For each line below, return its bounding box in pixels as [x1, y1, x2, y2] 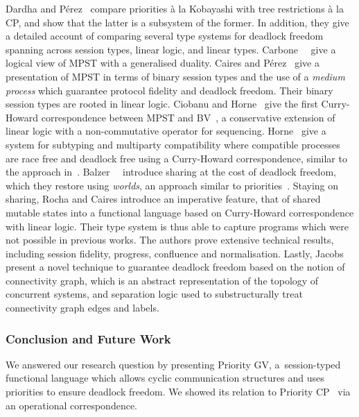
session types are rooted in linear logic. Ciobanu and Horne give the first [6, 96, 318, 111]
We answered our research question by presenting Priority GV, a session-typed [6, 357, 341, 371]
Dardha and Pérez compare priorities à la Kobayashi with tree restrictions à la [6, 1, 344, 15]
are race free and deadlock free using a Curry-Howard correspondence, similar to [6, 151, 347, 165]
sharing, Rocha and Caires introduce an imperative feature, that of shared [6, 192, 321, 206]
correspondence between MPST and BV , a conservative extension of [41, 110, 335, 124]
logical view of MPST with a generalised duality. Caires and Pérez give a [6, 56, 319, 70]
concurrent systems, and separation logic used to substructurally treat [6, 287, 303, 301]
